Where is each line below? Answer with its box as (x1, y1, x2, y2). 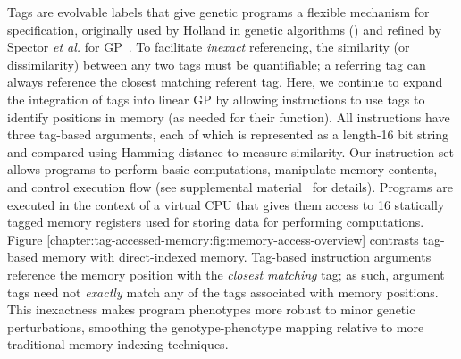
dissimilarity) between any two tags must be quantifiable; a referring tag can (7, 54, 426, 73)
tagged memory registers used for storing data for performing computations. (7, 213, 424, 231)
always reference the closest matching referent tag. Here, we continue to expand (7, 72, 443, 91)
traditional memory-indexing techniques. (7, 335, 229, 354)
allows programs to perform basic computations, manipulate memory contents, (7, 160, 438, 179)
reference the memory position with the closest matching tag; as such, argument (7, 264, 445, 283)
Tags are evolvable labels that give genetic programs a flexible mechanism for (7, 3, 430, 21)
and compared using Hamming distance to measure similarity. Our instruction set (7, 142, 454, 161)
